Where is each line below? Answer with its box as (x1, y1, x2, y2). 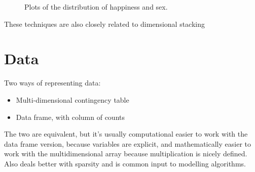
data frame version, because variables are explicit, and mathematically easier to (4, 138, 251, 149)
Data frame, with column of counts (16, 111, 125, 122)
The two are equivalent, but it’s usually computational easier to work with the (4, 128, 248, 139)
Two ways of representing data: (4, 77, 101, 88)
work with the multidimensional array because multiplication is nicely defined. (4, 148, 247, 159)
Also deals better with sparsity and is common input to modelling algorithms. (4, 158, 246, 168)
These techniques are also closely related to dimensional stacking (4, 18, 205, 29)
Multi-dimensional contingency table (16, 94, 129, 105)
